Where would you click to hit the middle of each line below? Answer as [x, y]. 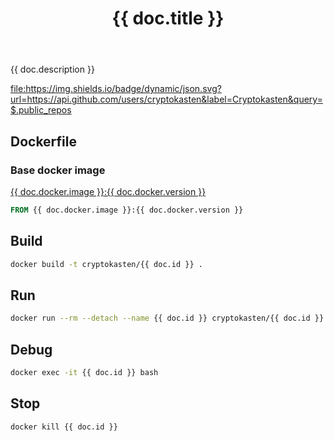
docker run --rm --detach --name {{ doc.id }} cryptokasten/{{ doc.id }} [167, 318]
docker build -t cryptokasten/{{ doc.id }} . [106, 264]
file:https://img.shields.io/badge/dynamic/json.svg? [116, 89]
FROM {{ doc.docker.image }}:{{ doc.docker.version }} [127, 210]
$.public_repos [41, 110]
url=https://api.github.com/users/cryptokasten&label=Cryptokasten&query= [166, 99]
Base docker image [58, 170]
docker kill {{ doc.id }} [64, 427]
